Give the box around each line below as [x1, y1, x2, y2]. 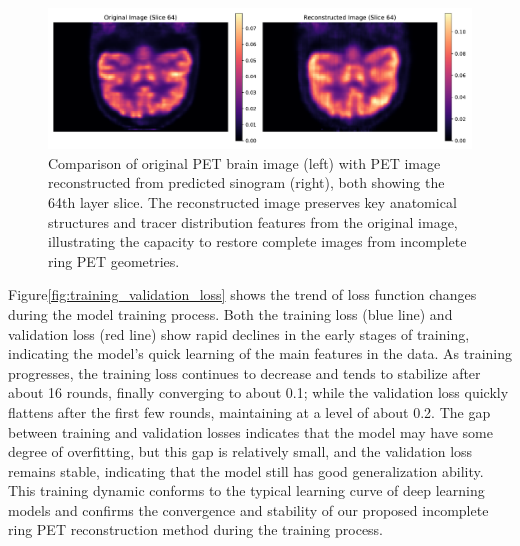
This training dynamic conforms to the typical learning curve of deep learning [8, 480, 485, 501]
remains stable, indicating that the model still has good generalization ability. [8, 460, 484, 481]
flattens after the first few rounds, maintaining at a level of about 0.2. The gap [8, 401, 491, 422]
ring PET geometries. [48, 250, 180, 271]
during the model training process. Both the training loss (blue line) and [8, 303, 453, 324]
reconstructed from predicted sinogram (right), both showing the [48, 172, 445, 193]
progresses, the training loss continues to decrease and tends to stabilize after [8, 362, 481, 383]
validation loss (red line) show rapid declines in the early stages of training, [8, 323, 470, 344]
